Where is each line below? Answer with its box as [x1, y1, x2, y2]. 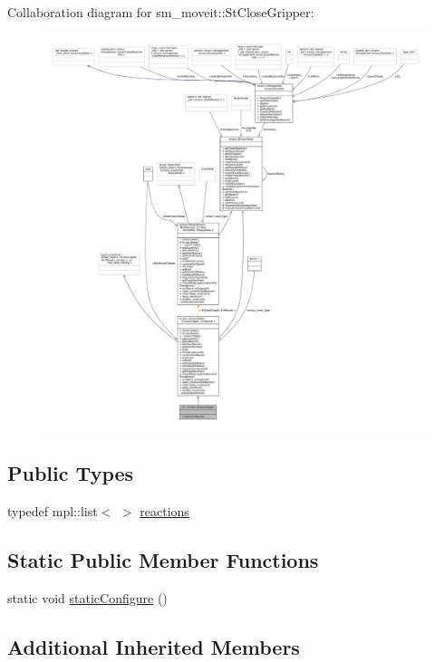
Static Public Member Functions [7, 545, 319, 573]
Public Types [7, 458, 134, 486]
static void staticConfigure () [7, 588, 168, 607]
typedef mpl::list [7, 501, 98, 520]
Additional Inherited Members [7, 632, 300, 660]
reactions [140, 501, 189, 520]
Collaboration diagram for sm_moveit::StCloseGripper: [7, 3, 314, 21]
